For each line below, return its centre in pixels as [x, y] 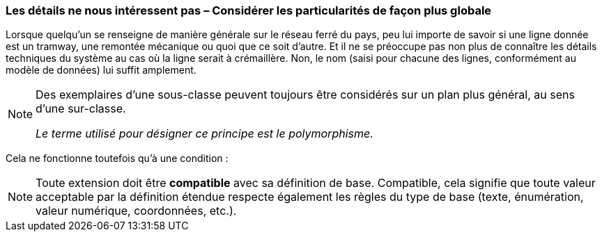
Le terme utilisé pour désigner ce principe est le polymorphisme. [204, 134]
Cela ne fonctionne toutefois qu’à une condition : [117, 158]
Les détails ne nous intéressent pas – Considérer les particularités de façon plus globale [249, 10]
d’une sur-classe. [81, 109]
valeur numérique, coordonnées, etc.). [136, 211]
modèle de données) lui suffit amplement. [101, 70]
